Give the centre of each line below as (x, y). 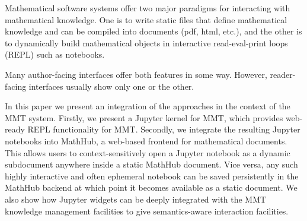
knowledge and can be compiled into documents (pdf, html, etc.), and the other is (153, 31)
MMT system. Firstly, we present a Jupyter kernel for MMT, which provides (144, 117)
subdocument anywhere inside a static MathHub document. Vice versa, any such (151, 164)
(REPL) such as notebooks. (55, 54)
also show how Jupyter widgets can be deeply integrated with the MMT (136, 199)
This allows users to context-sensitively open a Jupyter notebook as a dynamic (148, 152)
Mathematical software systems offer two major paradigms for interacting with (148, 8)
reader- (283, 74)
